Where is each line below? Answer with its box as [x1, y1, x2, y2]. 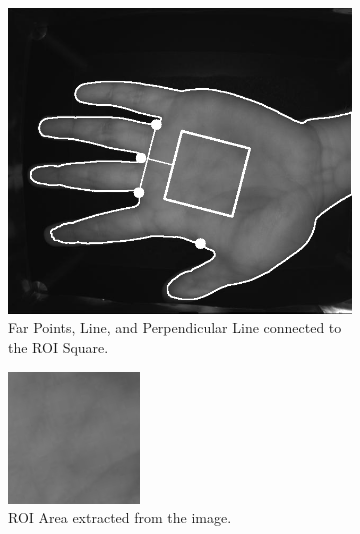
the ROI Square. [8, 336, 109, 357]
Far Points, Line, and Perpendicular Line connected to [8, 317, 342, 338]
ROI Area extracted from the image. [8, 507, 232, 528]
